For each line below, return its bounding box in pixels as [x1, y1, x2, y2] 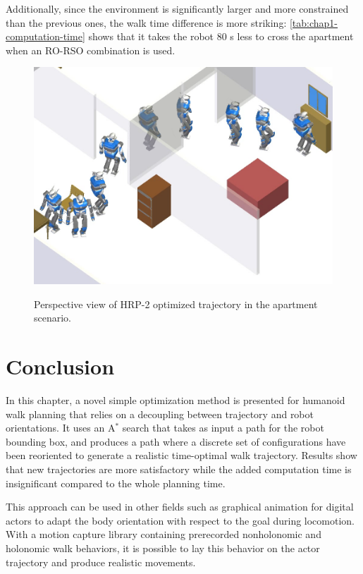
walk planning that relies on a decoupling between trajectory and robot [6, 406, 314, 421]
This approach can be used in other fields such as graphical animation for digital [6, 499, 354, 514]
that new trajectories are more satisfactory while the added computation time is [6, 461, 352, 476]
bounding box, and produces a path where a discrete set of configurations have [6, 434, 346, 448]
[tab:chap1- [289, 15, 338, 30]
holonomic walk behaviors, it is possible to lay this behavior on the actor [6, 540, 320, 555]
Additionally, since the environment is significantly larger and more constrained [6, 1, 349, 16]
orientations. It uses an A [6, 420, 116, 435]
